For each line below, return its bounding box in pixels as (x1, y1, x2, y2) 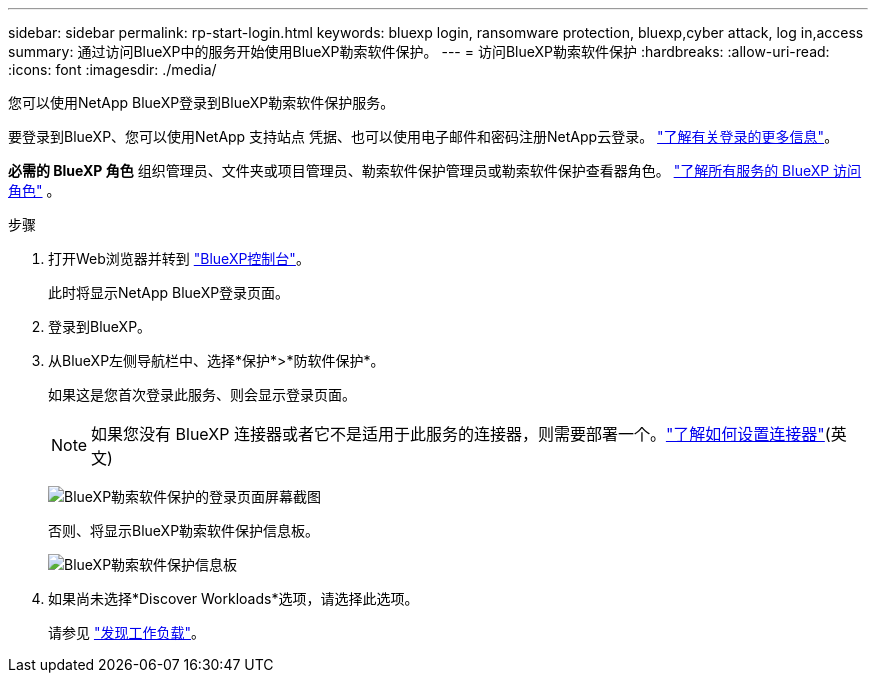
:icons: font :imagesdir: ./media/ (8, 61, 217, 78)
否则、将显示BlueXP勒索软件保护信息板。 (48, 522, 320, 539)
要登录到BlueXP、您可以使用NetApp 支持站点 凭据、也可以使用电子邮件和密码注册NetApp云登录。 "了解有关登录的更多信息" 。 (8, 128, 839, 145)
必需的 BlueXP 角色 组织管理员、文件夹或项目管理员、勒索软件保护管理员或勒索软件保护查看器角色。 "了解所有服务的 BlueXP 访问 (8, 162, 862, 179)
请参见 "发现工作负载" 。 (48, 624, 205, 641)
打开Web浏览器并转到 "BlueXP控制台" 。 (48, 250, 310, 267)
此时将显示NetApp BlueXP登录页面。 (48, 284, 290, 301)
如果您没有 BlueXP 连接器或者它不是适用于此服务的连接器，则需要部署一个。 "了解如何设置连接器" (91, 424, 825, 444)
